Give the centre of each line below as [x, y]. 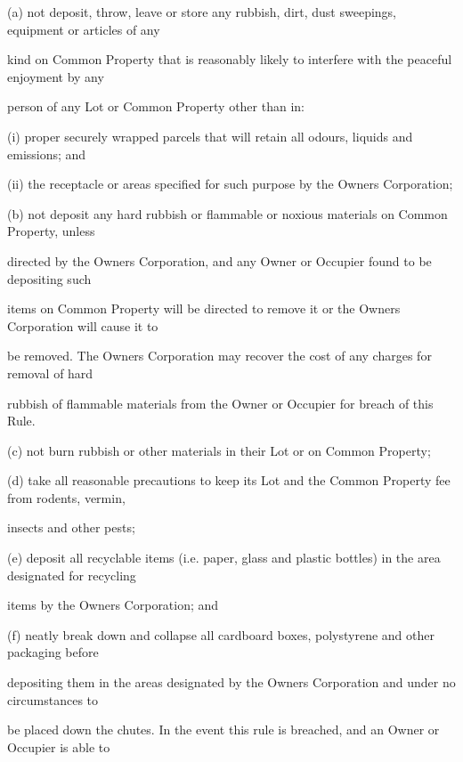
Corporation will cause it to [83, 325]
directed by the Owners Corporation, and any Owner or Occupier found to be [219, 260]
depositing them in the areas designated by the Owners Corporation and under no [231, 682]
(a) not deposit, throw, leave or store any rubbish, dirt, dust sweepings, [202, 12]
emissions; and [47, 154]
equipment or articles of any [84, 29]
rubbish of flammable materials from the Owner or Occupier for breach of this [220, 403]
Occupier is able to [59, 746]
